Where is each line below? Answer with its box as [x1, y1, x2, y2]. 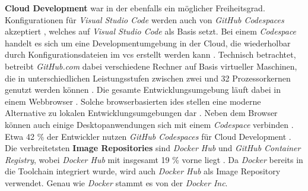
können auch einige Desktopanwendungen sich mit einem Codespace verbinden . [5, 118, 294, 130]
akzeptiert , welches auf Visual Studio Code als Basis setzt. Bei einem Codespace [5, 25, 297, 37]
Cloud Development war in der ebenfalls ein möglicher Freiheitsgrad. [5, 2, 265, 14]
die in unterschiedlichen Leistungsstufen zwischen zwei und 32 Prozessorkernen [5, 71, 291, 84]
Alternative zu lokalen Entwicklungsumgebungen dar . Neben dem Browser [5, 107, 278, 119]
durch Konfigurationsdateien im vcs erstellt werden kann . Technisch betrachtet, [5, 48, 296, 61]
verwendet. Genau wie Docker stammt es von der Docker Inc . [5, 176, 228, 189]
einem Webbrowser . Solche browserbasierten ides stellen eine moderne [5, 95, 261, 107]
